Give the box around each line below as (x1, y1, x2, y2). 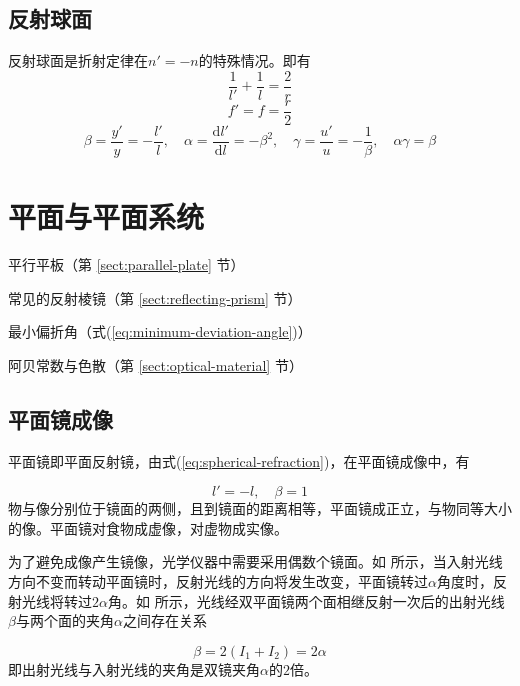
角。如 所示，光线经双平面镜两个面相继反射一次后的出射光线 (107, 590, 505, 611)
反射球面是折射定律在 (8, 50, 148, 71)
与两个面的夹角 (15, 610, 114, 631)
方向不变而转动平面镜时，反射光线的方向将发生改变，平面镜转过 (8, 571, 428, 592)
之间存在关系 (122, 610, 207, 631)
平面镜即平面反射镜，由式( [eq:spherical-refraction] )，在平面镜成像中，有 (8, 450, 470, 471)
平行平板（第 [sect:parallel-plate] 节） (8, 254, 245, 275)
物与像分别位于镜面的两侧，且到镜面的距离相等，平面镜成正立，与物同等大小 (8, 498, 512, 519)
